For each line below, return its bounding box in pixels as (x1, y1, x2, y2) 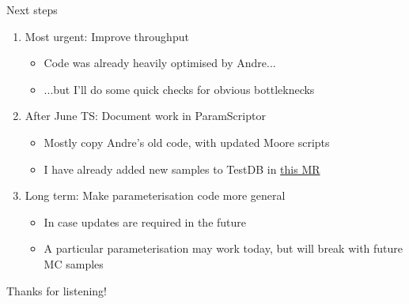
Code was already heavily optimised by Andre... (44, 54, 276, 71)
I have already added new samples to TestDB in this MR (44, 160, 320, 177)
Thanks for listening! (6, 282, 107, 298)
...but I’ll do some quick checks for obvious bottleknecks (44, 81, 315, 97)
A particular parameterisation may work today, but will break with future (44, 240, 403, 257)
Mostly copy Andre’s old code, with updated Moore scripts (44, 133, 330, 150)
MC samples (44, 255, 104, 272)
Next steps (6, 2, 58, 17)
